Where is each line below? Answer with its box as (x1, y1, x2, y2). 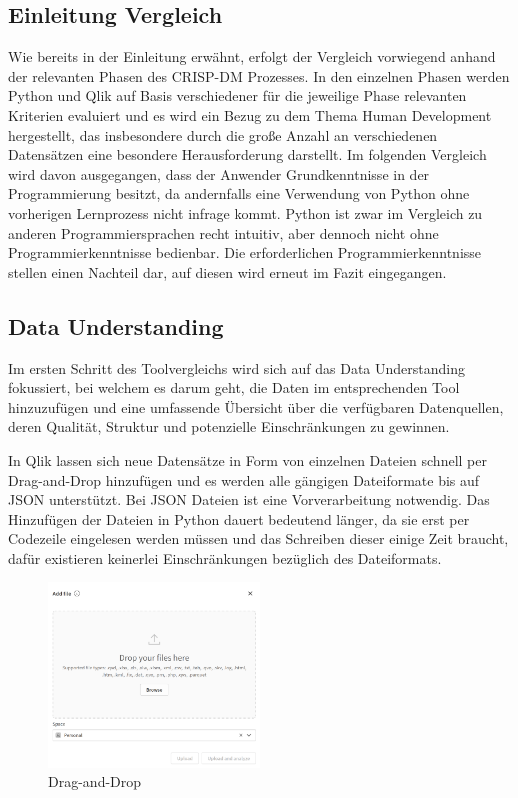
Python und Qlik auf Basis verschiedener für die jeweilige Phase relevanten (8, 85, 467, 106)
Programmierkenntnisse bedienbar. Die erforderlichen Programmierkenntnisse (8, 242, 482, 263)
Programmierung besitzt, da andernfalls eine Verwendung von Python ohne (8, 183, 470, 204)
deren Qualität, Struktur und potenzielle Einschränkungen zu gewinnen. (8, 416, 450, 437)
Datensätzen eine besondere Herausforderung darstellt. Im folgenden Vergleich (8, 144, 487, 165)
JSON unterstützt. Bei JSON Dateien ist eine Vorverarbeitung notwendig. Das (8, 489, 490, 510)
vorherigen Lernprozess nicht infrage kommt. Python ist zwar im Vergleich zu (8, 202, 483, 223)
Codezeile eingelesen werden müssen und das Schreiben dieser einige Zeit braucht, (8, 528, 509, 549)
